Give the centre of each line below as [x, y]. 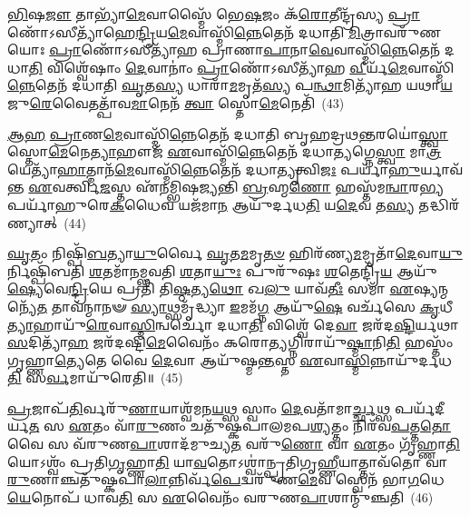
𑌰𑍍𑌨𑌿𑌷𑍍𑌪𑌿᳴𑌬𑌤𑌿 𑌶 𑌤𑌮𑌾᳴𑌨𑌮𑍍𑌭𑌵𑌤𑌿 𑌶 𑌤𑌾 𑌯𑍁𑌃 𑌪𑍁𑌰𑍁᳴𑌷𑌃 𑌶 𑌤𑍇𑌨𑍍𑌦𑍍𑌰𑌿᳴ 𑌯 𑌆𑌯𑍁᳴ [222, 270]
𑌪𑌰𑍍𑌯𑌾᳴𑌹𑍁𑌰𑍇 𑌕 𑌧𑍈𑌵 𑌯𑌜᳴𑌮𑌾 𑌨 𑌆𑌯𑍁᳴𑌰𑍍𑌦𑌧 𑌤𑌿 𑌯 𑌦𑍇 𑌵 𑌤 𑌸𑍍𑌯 [211, 204]
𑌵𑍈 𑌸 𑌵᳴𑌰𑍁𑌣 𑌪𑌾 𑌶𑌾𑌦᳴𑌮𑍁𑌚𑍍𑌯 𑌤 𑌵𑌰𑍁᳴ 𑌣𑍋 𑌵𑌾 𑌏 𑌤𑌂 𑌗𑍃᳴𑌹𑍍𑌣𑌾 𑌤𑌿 [234, 444]
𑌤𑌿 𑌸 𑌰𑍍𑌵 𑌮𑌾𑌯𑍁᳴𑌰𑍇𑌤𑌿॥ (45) [95, 377]
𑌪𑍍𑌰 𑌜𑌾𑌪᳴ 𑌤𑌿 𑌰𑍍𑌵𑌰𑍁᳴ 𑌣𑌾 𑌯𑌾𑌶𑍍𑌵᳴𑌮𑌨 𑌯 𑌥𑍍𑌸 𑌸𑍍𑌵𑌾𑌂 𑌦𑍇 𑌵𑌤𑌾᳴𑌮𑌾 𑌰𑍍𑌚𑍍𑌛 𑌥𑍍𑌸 [199, 407]
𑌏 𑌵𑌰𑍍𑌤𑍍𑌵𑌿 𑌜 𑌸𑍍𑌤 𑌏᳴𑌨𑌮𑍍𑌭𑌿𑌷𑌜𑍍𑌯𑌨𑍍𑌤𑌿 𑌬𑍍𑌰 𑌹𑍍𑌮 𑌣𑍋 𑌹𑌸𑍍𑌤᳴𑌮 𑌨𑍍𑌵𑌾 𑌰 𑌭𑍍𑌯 [236, 187]
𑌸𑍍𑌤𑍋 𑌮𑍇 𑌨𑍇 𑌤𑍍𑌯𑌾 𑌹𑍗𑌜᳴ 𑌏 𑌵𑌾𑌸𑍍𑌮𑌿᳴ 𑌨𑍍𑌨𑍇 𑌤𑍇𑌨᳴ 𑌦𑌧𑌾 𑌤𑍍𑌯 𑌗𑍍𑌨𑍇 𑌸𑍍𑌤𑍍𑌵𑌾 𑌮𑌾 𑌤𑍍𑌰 [225, 151]
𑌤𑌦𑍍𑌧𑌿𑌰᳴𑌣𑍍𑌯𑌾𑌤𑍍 [439, 204]
